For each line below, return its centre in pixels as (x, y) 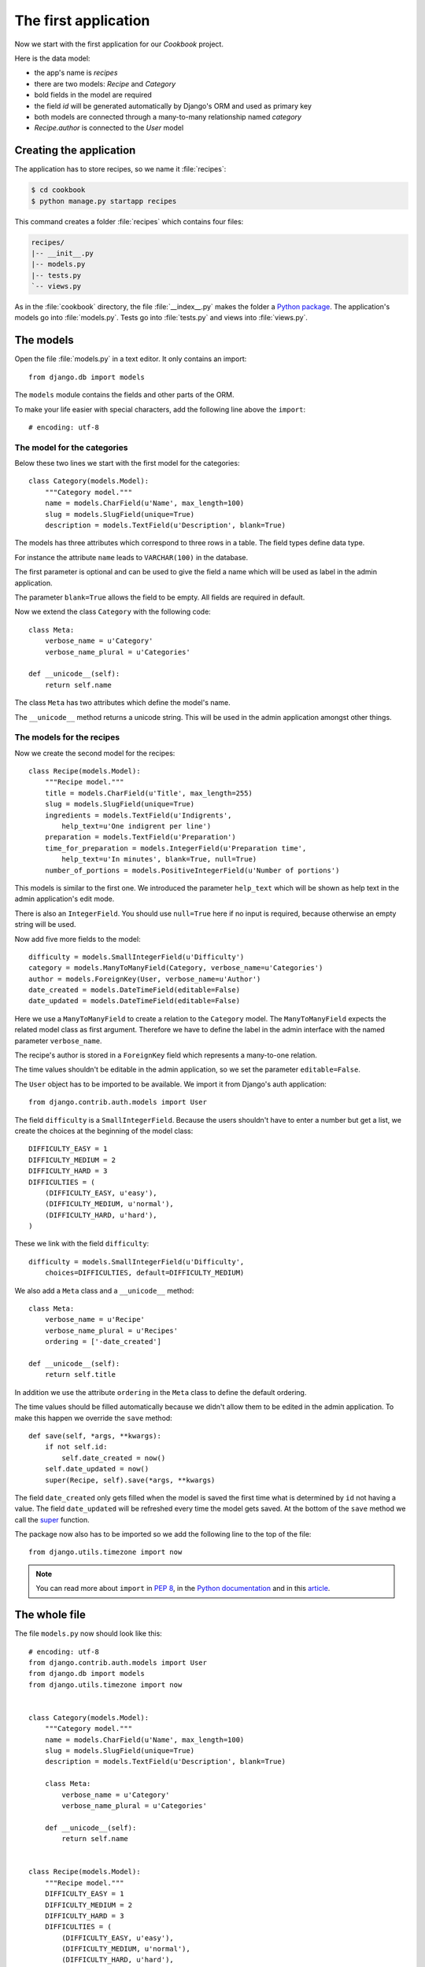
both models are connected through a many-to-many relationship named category (168, 116)
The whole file (50, 1615)
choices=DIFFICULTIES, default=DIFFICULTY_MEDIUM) (144, 1273)
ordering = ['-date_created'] (103, 1342)
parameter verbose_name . (58, 1041)
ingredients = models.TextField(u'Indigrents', (138, 815)
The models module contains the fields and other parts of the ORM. (125, 395)
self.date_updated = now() (97, 1469)
